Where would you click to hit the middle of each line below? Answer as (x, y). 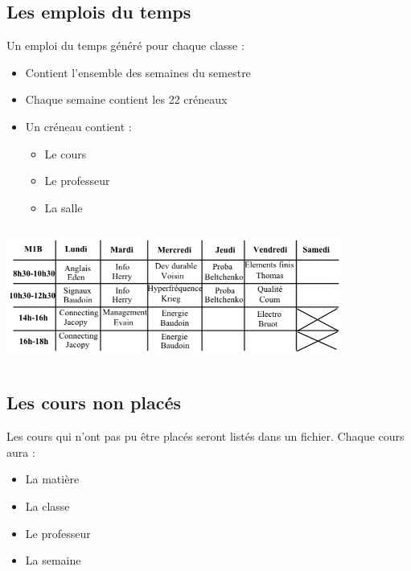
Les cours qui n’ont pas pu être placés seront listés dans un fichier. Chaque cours (205, 436)
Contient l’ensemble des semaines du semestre (138, 72)
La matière (52, 479)
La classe (47, 506)
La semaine (53, 560)
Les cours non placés (94, 403)
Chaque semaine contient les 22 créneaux (126, 99)
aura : (21, 452)
